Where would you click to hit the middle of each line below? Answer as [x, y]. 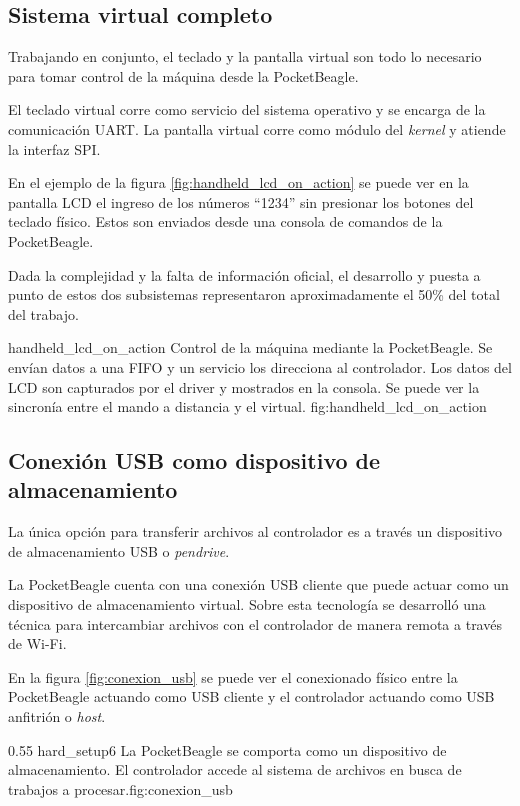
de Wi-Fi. [37, 643]
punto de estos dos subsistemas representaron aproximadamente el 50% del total [254, 294]
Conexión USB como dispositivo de [194, 460]
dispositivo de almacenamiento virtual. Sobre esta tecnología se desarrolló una [247, 604]
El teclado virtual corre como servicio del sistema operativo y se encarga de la [247, 109]
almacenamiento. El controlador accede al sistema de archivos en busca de [235, 769]
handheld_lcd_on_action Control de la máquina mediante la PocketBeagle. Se [250, 347]
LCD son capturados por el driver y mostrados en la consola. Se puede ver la [244, 386]
